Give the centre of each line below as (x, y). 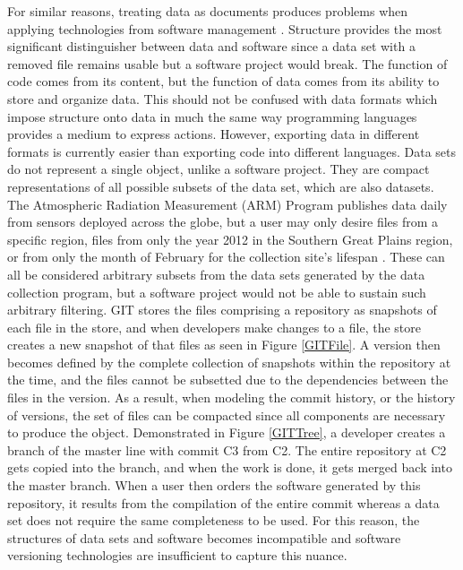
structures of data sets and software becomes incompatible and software (204, 537)
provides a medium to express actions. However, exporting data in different (214, 134)
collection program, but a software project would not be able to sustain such (217, 292)
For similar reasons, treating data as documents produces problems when (208, 11)
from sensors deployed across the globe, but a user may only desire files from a (223, 222)
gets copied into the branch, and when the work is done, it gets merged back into (230, 467)
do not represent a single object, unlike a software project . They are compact (219, 169)
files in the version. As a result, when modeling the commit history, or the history (231, 397)
